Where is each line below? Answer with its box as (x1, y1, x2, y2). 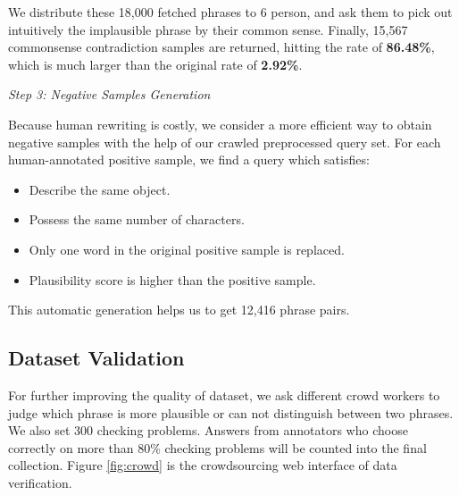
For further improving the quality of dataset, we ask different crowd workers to (8, 385, 440, 404)
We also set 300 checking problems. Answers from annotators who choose (8, 421, 408, 440)
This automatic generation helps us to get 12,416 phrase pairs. (8, 300, 350, 319)
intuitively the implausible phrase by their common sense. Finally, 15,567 (8, 20, 408, 38)
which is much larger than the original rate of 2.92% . (8, 55, 303, 73)
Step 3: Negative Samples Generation (8, 85, 211, 104)
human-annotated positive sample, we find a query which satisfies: (8, 150, 370, 169)
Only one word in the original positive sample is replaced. (29, 239, 345, 258)
